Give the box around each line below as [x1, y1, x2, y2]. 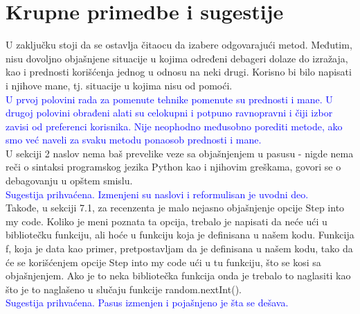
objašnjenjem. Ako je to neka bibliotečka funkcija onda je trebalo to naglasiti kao [6, 268, 351, 283]
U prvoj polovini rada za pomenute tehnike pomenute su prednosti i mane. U [6, 91, 333, 106]
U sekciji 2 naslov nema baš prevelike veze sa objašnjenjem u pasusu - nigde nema [6, 146, 354, 160]
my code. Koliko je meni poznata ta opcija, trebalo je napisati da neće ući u [6, 213, 327, 228]
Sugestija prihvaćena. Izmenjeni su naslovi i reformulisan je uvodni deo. [6, 186, 309, 201]
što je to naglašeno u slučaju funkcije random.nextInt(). [6, 281, 242, 296]
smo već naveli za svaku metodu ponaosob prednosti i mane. [6, 132, 262, 147]
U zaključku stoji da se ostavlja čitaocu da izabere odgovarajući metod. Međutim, [6, 37, 352, 52]
